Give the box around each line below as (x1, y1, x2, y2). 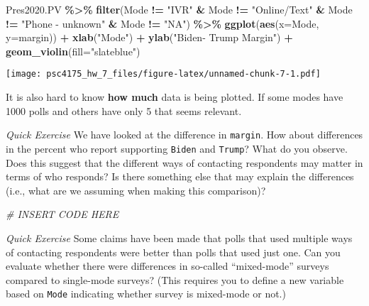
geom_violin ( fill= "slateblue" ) (6, 43, 141, 58)
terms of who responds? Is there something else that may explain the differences (6, 169, 354, 184)
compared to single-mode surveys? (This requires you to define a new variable (6, 272, 344, 287)
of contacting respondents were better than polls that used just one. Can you (6, 244, 341, 259)
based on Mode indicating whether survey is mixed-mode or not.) (6, 286, 286, 301)
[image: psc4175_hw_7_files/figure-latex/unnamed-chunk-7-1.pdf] (6, 69, 321, 80)
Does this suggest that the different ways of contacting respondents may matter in (6, 155, 363, 170)
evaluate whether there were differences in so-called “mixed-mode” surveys (6, 258, 329, 273)
